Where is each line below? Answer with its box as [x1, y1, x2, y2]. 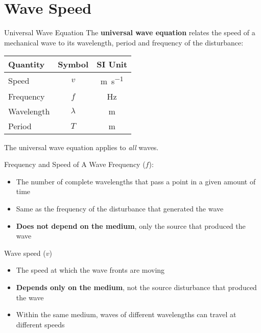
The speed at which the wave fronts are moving [16, 265, 165, 275]
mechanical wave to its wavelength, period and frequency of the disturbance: [4, 37, 244, 47]
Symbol [58, 58, 89, 70]
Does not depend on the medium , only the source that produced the [16, 220, 246, 231]
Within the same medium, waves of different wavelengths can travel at [16, 309, 236, 320]
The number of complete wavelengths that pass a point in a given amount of [16, 176, 256, 186]
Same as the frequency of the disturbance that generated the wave [16, 203, 224, 214]
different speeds [16, 319, 65, 329]
